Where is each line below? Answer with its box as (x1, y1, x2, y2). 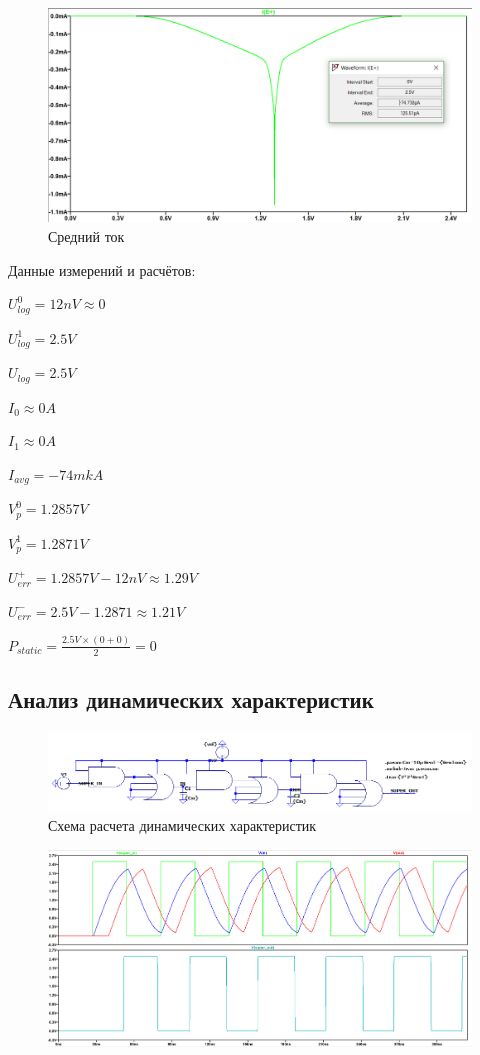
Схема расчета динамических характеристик (48, 815, 317, 836)
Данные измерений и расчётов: (8, 259, 196, 280)
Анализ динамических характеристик (8, 683, 374, 714)
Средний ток (48, 226, 125, 247)
